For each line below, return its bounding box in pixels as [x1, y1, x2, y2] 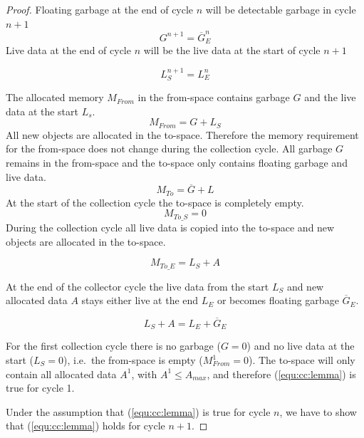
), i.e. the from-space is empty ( [63, 353, 203, 367]
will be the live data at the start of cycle [143, 43, 321, 58]
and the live [304, 90, 356, 105]
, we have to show [279, 404, 357, 419]
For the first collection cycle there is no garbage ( [6, 338, 221, 353]
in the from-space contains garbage [137, 90, 290, 105]
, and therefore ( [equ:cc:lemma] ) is [207, 366, 356, 381]
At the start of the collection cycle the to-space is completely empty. [6, 194, 304, 209]
